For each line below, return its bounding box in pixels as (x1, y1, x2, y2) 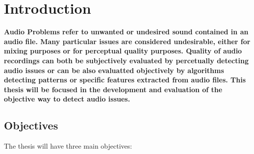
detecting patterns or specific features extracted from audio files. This (4, 75, 246, 85)
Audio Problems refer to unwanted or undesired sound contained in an (4, 26, 249, 37)
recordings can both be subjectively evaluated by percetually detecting (4, 55, 249, 65)
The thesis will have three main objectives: (4, 141, 132, 151)
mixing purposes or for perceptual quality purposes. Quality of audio (4, 46, 242, 56)
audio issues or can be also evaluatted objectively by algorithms (4, 65, 224, 75)
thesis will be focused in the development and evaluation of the (4, 84, 223, 94)
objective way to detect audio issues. (4, 94, 130, 104)
